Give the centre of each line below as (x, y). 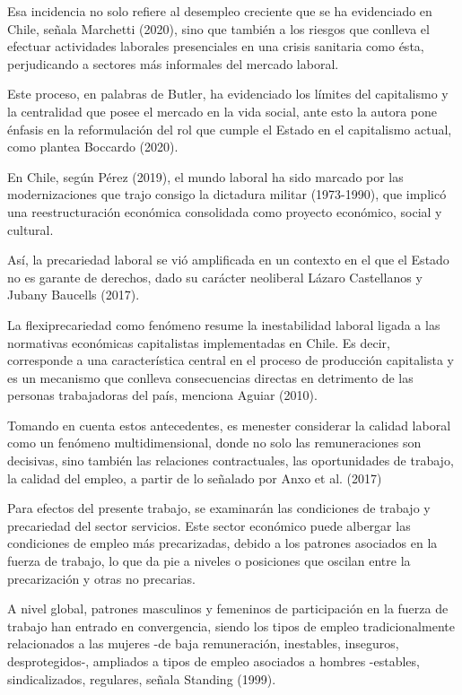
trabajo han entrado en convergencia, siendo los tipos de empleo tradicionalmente (231, 625)
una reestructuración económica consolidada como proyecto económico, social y (225, 211)
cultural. (31, 229)
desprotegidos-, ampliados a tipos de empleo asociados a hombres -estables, (214, 661)
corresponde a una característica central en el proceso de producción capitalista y (231, 360)
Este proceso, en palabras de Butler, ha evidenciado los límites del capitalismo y (228, 94)
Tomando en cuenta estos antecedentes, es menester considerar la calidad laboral (229, 425)
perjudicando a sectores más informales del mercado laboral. (173, 63)
